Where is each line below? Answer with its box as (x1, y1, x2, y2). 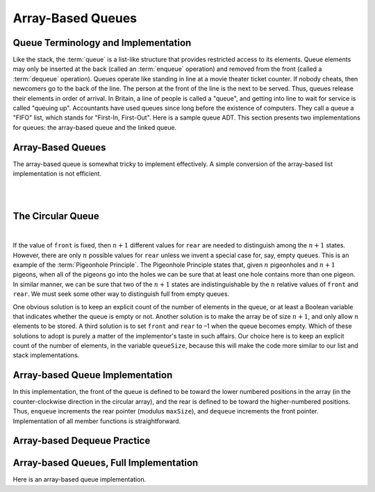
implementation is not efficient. (12, 170, 102, 178)
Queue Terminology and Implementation (12, 37, 192, 49)
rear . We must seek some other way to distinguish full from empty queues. (12, 290, 230, 298)
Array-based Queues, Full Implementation (12, 457, 199, 469)
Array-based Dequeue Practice (12, 435, 151, 447)
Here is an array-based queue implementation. (12, 475, 147, 484)
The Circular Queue (12, 210, 100, 222)
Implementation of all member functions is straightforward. (12, 417, 181, 425)
